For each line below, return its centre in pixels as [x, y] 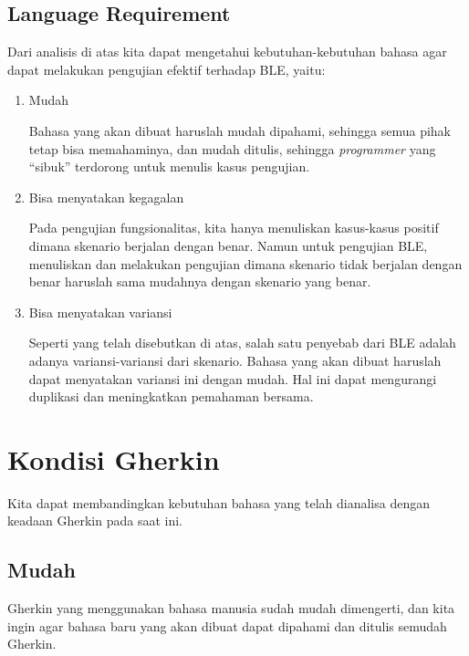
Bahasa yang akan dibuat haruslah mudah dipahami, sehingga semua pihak [240, 130]
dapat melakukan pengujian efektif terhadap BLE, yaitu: [167, 69]
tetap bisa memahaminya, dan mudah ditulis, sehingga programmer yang [232, 148]
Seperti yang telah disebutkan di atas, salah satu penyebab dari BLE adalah [242, 343]
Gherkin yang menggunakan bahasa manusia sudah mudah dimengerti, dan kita [231, 608]
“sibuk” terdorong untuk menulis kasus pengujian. [169, 167]
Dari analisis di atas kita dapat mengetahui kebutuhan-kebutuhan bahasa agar [227, 52]
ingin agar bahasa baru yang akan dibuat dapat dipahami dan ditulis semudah [227, 625]
